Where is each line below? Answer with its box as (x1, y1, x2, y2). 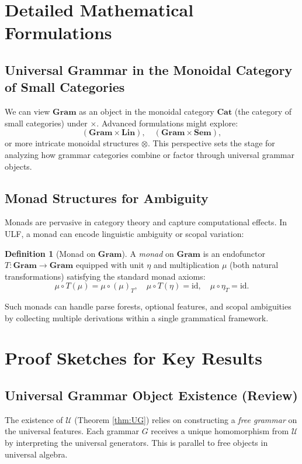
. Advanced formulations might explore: (96, 116, 238, 129)
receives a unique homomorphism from (151, 425, 289, 437)
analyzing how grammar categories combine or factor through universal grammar (5, 148, 294, 160)
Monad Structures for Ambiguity (5, 188, 209, 207)
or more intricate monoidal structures (5, 137, 139, 149)
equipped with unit (75, 259, 144, 271)
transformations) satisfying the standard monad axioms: (5, 270, 206, 282)
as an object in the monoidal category (79, 105, 214, 118)
